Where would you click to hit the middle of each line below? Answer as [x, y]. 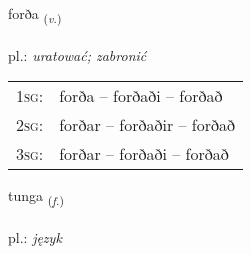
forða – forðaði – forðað [141, 96]
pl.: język [35, 237]
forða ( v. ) [35, 14]
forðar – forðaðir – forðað [147, 125]
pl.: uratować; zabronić [77, 54]
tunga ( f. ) [36, 197]
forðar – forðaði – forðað [144, 154]
